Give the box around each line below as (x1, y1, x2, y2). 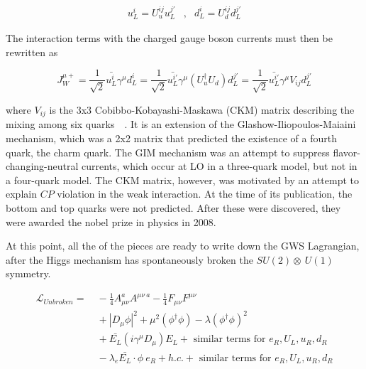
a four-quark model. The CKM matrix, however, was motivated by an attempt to (6, 172, 359, 187)
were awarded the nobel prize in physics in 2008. (6, 214, 216, 229)
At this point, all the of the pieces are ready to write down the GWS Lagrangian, (6, 238, 360, 253)
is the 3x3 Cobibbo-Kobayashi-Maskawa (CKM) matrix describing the (49, 102, 355, 117)
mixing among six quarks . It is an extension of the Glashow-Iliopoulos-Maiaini (6, 117, 356, 132)
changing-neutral (6, 159, 79, 173)
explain (6, 186, 37, 201)
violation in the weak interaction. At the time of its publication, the (57, 186, 353, 201)
